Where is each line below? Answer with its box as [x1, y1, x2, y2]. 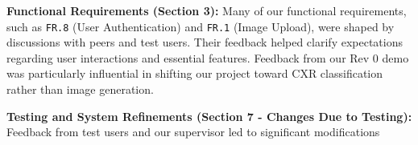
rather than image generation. [6, 81, 154, 98]
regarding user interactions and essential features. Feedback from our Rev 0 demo [6, 49, 409, 66]
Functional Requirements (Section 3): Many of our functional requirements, [6, 2, 407, 18]
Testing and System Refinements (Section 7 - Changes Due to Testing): [6, 107, 412, 124]
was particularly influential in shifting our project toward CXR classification [6, 65, 383, 82]
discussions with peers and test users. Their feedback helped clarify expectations [6, 34, 403, 50]
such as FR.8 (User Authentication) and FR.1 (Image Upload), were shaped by [6, 18, 395, 34]
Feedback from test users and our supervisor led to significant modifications [6, 123, 380, 140]
